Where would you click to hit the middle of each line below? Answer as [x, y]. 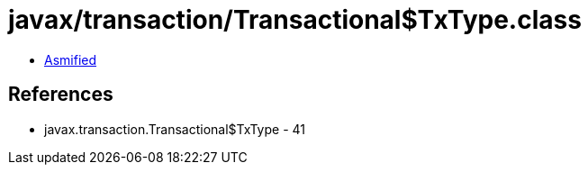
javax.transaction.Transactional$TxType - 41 [175, 129]
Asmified [71, 59]
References [61, 95]
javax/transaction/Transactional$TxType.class [295, 20]
